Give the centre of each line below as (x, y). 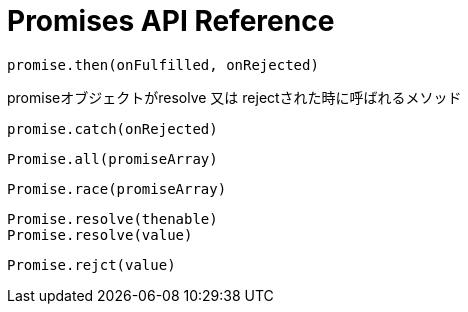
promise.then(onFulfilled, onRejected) (163, 64)
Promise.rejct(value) (91, 264)
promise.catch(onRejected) (112, 128)
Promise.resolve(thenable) (112, 218)
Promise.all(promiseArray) (112, 158)
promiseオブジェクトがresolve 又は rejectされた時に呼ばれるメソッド (234, 97)
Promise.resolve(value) (100, 234)
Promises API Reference (171, 21)
